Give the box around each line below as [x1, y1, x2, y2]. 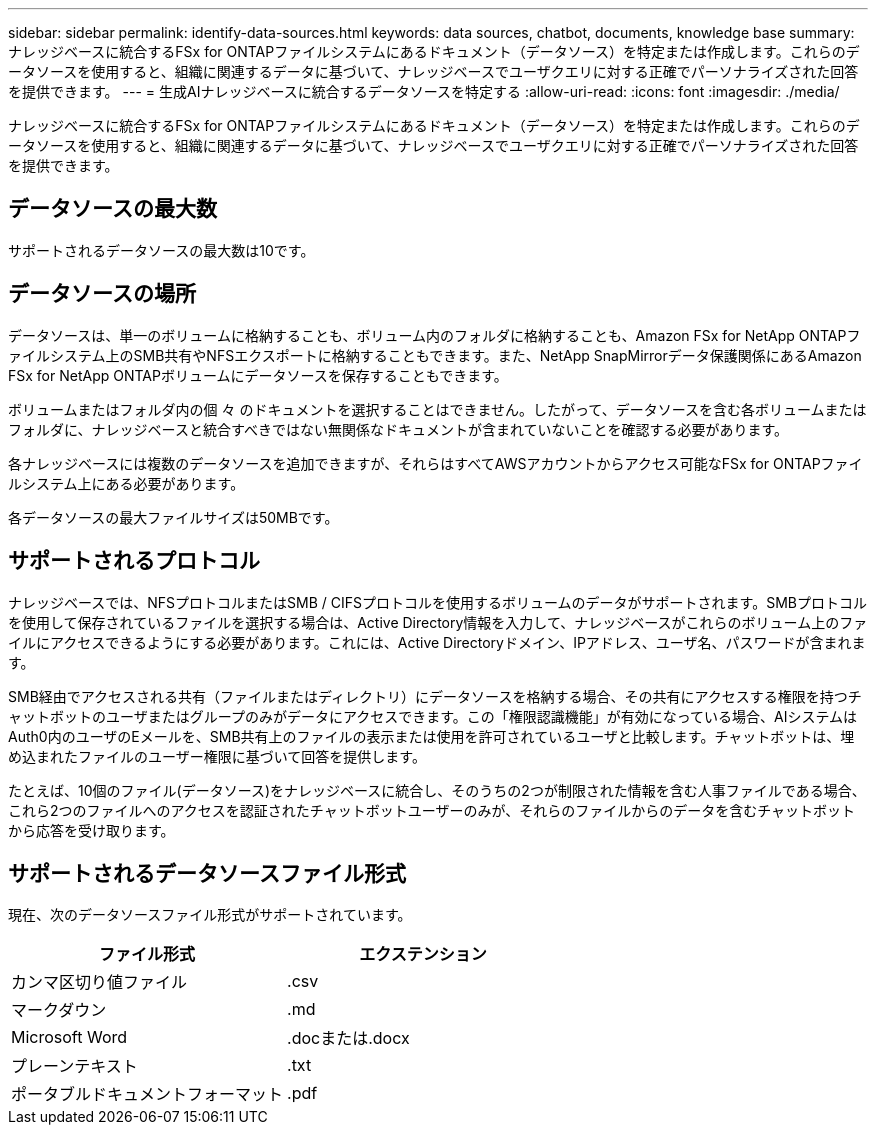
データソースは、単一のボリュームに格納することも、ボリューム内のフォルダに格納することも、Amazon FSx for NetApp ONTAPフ [8, 326, 861, 344]
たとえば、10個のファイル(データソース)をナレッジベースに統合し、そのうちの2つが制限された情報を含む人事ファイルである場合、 [8, 781, 866, 799]
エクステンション [359, 944, 487, 965]
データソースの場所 [8, 281, 196, 307]
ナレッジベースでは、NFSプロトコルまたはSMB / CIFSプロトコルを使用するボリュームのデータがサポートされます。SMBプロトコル [8, 593, 868, 611]
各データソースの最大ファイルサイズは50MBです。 [8, 508, 339, 526]
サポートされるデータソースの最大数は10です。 [8, 241, 315, 259]
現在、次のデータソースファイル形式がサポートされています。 [8, 906, 412, 924]
